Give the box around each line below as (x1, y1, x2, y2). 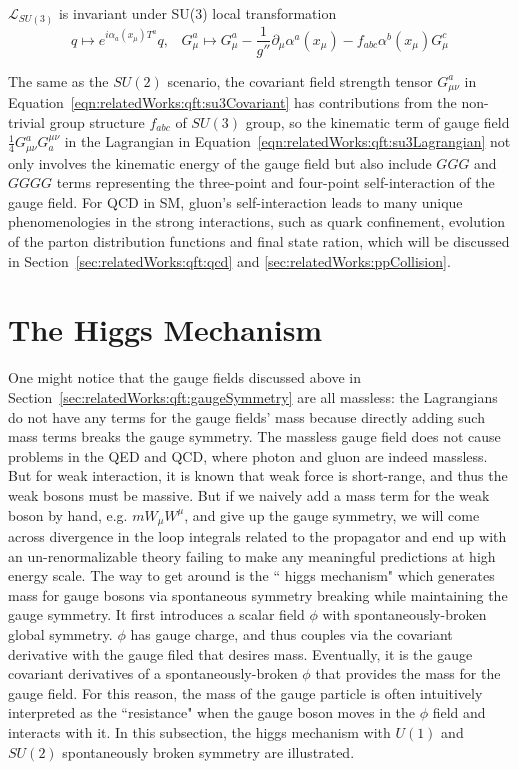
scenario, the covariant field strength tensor (167, 70, 433, 91)
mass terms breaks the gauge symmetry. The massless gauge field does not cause (8, 426, 501, 447)
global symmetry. (8, 623, 113, 644)
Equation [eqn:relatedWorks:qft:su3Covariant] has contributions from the (8, 92, 457, 113)
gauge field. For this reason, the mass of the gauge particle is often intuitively (8, 682, 483, 703)
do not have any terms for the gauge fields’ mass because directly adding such (8, 406, 485, 427)
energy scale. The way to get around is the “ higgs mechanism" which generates (8, 565, 495, 586)
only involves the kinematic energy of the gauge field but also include (8, 152, 432, 173)
